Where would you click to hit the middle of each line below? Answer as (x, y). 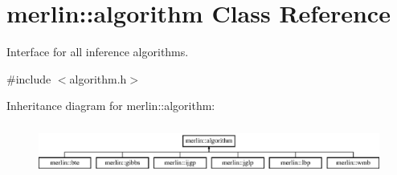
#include (29, 78)
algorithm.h (98, 78)
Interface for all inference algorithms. (98, 52)
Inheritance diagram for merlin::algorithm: (111, 106)
